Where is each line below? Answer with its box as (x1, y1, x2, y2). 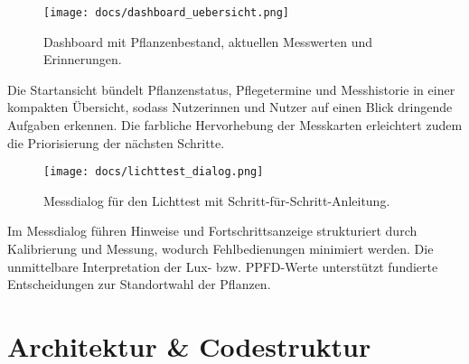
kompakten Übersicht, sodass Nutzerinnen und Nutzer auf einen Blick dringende (7, 98, 453, 117)
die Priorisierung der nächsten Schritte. (7, 133, 225, 152)
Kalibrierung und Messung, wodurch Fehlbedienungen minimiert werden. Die (7, 239, 434, 258)
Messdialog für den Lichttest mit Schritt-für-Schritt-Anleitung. (43, 191, 390, 210)
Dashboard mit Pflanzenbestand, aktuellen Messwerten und (43, 32, 373, 51)
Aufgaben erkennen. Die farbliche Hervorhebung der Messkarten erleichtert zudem (7, 116, 463, 135)
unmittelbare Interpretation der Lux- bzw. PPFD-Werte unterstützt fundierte (7, 257, 438, 275)
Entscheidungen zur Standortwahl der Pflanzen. (7, 275, 271, 294)
